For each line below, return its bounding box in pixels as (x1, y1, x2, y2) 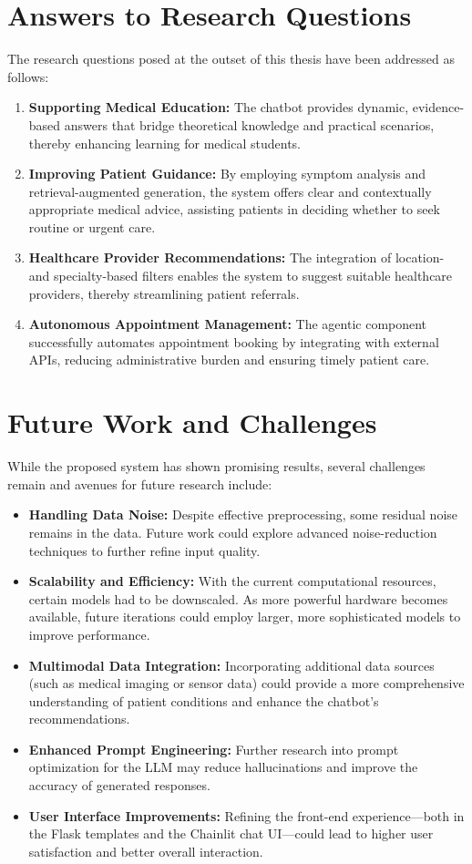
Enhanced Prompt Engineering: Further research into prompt (28, 739, 399, 758)
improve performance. (28, 624, 150, 643)
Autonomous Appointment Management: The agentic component (28, 314, 427, 334)
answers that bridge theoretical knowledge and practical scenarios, (64, 115, 435, 134)
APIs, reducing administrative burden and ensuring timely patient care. (28, 350, 430, 369)
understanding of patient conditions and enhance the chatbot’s (28, 691, 379, 710)
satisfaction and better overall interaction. (28, 841, 263, 860)
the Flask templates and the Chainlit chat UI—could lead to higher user (28, 824, 434, 843)
